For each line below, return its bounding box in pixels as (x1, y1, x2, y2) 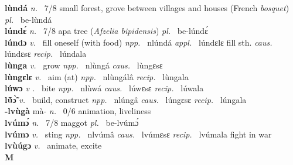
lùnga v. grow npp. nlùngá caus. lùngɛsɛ (5, 59, 163, 71)
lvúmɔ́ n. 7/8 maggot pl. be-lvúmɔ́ (5, 116, 139, 128)
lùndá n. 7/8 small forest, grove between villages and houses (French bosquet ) (5, 2, 289, 13)
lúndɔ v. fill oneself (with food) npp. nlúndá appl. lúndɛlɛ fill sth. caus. (5, 36, 272, 48)
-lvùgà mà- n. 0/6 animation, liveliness (5, 105, 151, 117)
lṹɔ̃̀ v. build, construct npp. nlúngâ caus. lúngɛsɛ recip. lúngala (5, 93, 247, 105)
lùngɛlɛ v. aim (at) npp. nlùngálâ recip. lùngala (5, 70, 189, 82)
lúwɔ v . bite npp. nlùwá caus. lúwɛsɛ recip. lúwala (5, 82, 204, 94)
